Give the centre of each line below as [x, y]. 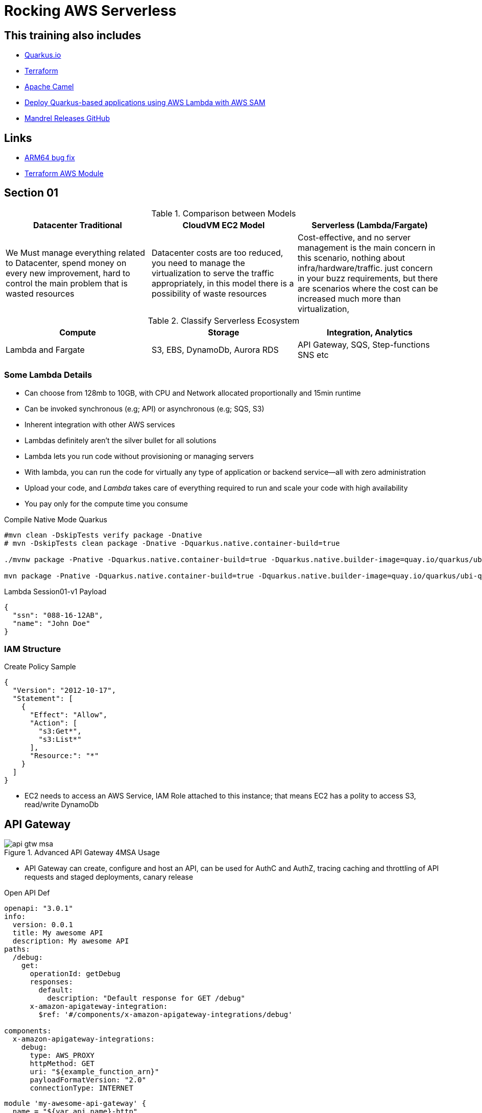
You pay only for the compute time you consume [106, 503]
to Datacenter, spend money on [66, 263]
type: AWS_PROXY [62, 1056]
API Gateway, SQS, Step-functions [364, 344]
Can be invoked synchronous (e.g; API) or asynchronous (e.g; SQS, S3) [144, 408]
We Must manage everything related [75, 252]
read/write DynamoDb [62, 805]
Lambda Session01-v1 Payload [55, 591]
